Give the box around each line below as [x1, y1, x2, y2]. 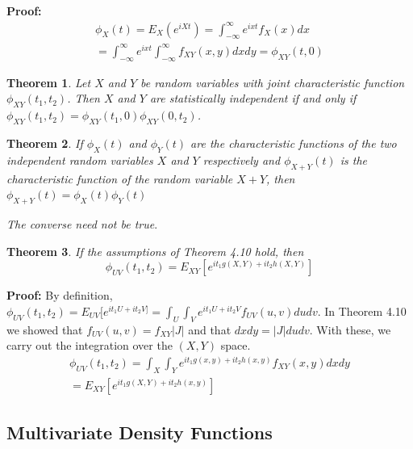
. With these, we [309, 321, 391, 338]
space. [220, 337, 251, 354]
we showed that [6, 321, 83, 338]
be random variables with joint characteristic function [140, 73, 405, 90]
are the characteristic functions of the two [190, 134, 397, 151]
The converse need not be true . [6, 215, 158, 232]
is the [340, 151, 367, 168]
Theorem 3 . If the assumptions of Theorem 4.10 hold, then [6, 242, 304, 259]
